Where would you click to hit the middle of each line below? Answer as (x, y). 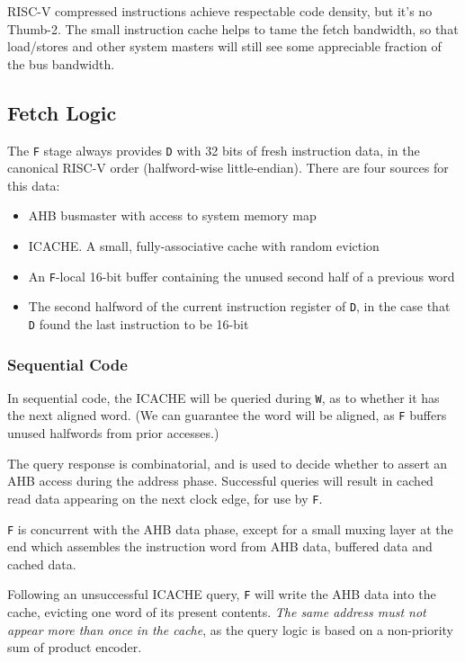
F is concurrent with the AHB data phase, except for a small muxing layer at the (230, 528)
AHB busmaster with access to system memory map (172, 215)
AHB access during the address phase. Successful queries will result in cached (220, 481)
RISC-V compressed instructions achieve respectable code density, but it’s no (220, 11)
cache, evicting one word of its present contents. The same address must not (217, 612)
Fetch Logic (62, 112)
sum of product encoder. (75, 647)
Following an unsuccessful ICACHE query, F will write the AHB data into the (222, 594)
